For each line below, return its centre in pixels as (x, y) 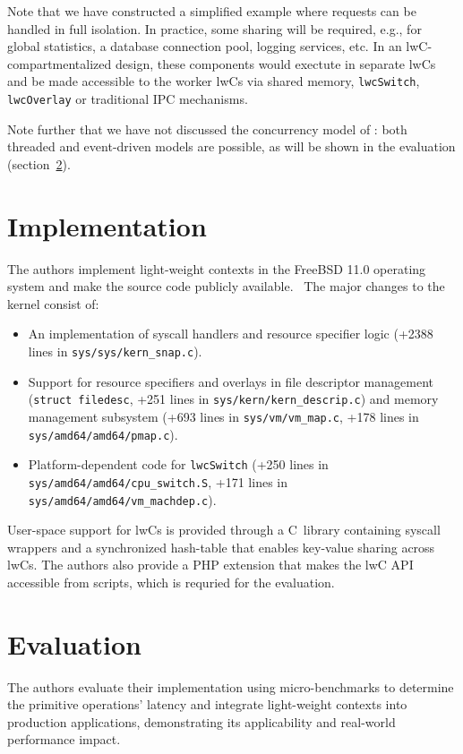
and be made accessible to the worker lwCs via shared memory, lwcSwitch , (214, 81)
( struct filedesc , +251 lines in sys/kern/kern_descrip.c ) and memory (233, 399)
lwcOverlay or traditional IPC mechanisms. (128, 99)
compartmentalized (60, 63)
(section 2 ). (39, 163)
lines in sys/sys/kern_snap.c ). (115, 351)
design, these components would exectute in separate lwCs (275, 63)
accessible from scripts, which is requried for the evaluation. (171, 582)
